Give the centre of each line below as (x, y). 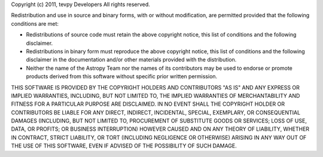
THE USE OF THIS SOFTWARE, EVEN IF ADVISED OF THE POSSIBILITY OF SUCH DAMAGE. (124, 146)
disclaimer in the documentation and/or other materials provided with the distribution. (131, 60)
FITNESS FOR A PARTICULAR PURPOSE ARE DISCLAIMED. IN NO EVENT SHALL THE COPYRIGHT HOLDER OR (148, 104)
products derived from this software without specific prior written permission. (122, 76)
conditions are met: (35, 23)
